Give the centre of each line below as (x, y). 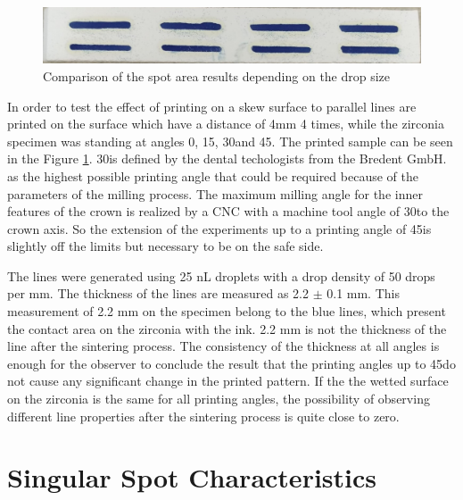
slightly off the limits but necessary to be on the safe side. (165, 246)
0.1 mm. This (363, 293)
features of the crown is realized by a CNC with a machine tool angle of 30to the (228, 211)
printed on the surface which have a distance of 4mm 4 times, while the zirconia (226, 124)
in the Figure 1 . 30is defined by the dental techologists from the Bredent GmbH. (227, 158)
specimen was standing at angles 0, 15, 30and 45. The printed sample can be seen (230, 141)
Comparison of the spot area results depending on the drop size (217, 75)
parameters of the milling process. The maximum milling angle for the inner (215, 193)
